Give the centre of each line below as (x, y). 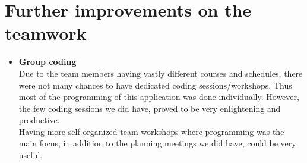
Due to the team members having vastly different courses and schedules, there (161, 73)
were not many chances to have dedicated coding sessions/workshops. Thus (155, 85)
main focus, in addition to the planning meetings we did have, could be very (157, 143)
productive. (39, 120)
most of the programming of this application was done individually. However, (159, 97)
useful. (31, 155)
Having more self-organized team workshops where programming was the (151, 131)
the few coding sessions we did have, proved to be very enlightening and (150, 108)
